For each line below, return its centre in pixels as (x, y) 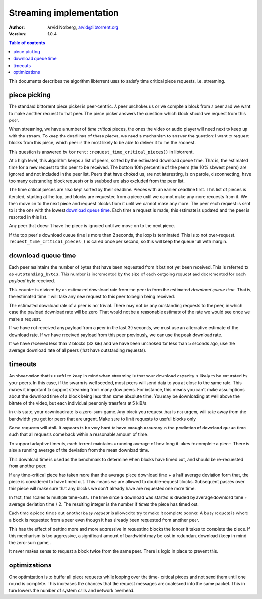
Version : (18, 34)
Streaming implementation (64, 13)
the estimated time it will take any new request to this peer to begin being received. (92, 296)
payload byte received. (32, 281)
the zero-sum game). (30, 542)
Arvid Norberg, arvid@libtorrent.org (83, 27)
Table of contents (27, 43)
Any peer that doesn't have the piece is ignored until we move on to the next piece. (92, 226)
